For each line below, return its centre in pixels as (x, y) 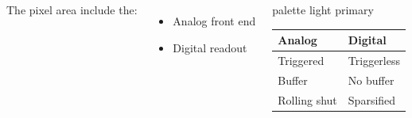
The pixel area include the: (72, 10)
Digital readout (210, 47)
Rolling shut (307, 99)
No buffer (371, 80)
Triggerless (374, 60)
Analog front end (214, 21)
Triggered (301, 60)
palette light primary (323, 10)
